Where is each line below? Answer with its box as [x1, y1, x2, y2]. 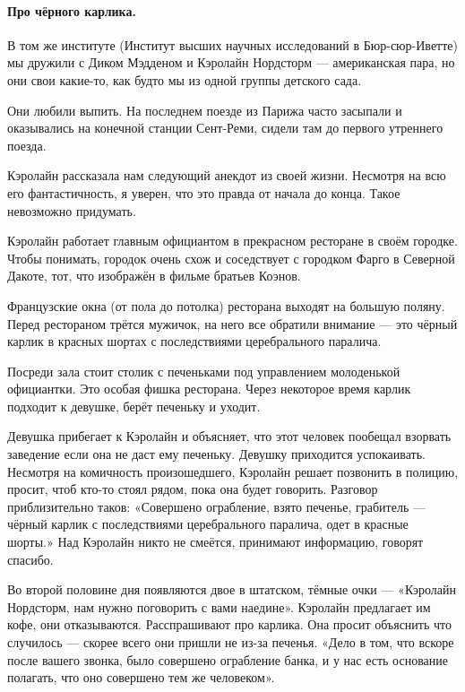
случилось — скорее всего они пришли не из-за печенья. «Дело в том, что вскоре [7, 633, 454, 652]
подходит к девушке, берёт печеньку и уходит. [7, 396, 261, 415]
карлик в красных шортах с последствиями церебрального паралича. [7, 332, 382, 350]
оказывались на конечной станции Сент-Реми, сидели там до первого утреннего [7, 118, 443, 137]
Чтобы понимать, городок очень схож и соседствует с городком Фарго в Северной [7, 248, 455, 267]
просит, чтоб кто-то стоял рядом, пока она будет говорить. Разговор [7, 480, 378, 498]
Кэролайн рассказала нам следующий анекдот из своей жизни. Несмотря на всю [7, 166, 446, 185]
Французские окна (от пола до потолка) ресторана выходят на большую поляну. [7, 296, 445, 315]
